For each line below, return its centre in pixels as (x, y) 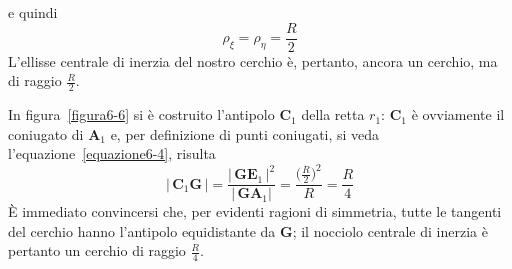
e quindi (33, 12)
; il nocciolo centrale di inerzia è (390, 230)
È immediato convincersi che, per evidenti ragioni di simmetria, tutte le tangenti (255, 211)
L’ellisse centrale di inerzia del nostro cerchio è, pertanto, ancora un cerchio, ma (253, 60)
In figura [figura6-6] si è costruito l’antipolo (141, 114)
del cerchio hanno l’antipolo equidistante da (142, 230)
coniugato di (46, 133)
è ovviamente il (458, 114)
